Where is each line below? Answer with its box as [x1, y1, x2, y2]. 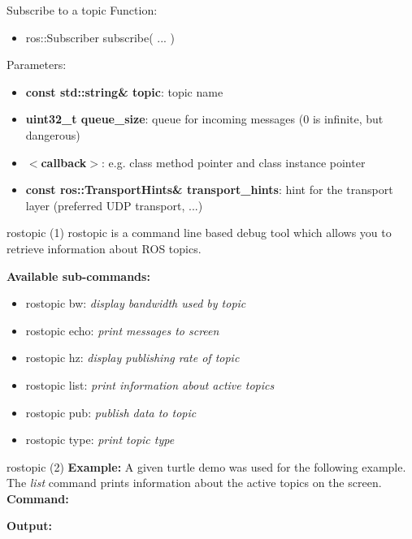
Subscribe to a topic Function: [7, 2, 158, 18]
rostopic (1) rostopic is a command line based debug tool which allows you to [7, 224, 392, 241]
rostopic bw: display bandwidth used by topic [25, 295, 246, 312]
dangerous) [25, 126, 80, 143]
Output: [7, 517, 52, 534]
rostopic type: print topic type [25, 431, 175, 448]
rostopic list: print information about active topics [25, 376, 275, 393]
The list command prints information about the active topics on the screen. [7, 474, 382, 491]
